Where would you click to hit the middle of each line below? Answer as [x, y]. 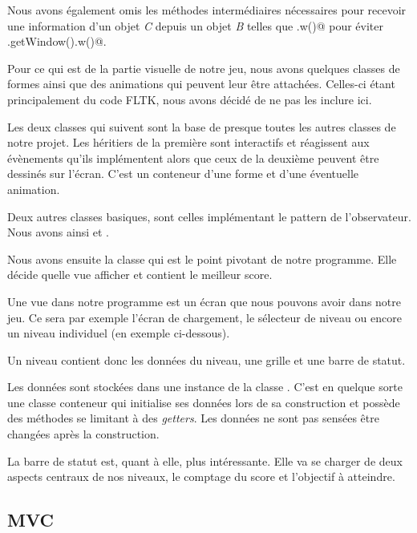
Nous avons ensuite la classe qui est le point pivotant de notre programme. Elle [202, 258]
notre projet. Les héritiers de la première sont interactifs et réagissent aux [188, 142]
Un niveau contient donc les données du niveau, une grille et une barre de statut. [206, 359]
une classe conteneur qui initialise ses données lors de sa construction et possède [204, 402]
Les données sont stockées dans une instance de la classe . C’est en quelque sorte [205, 387]
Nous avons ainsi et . [58, 232]
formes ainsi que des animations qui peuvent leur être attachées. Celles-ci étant [201, 84]
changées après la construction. [83, 434]
